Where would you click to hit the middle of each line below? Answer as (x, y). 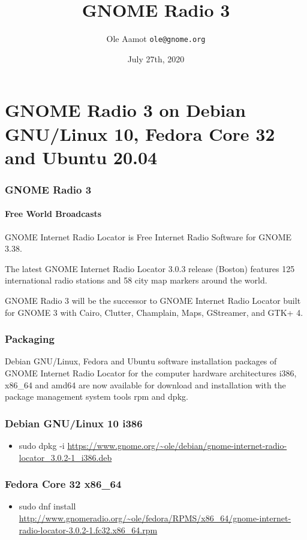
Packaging (30, 339)
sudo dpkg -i (42, 445)
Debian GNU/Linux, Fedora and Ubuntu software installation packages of (141, 361)
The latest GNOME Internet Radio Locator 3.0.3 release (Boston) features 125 (150, 268)
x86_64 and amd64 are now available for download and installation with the (145, 384)
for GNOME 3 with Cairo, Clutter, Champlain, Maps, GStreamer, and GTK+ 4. (154, 312)
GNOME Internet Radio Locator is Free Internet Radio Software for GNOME (148, 236)
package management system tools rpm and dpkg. (97, 396)
